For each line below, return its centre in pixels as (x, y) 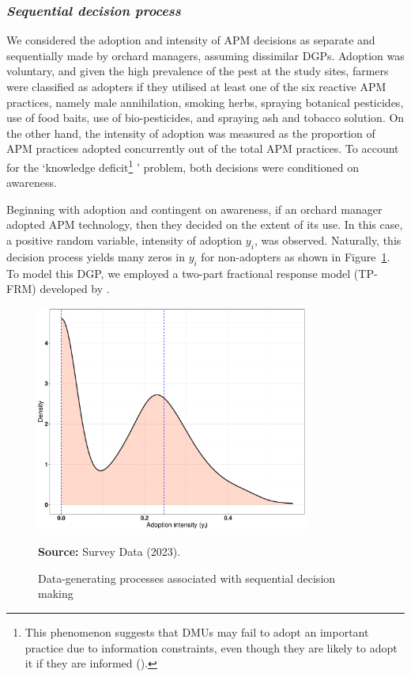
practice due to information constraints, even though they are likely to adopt (211, 647)
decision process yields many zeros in (96, 256)
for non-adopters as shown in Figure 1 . (296, 256)
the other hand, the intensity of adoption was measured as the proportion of (191, 133)
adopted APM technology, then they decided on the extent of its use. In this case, (205, 224)
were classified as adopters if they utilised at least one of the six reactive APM (196, 86)
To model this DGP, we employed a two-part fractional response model (179, 273)
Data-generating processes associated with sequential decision (187, 578)
